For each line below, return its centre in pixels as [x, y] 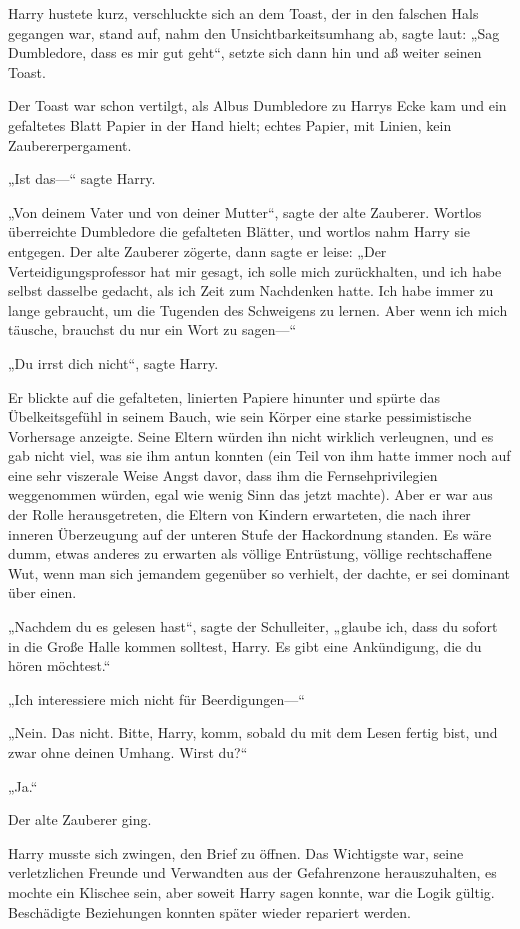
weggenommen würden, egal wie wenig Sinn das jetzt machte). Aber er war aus [250, 494]
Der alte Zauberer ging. [80, 819]
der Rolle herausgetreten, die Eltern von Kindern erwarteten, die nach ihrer [239, 514]
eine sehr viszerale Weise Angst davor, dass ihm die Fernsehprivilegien [223, 474]
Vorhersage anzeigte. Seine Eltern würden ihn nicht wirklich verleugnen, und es [251, 435]
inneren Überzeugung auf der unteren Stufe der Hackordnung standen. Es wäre [250, 533]
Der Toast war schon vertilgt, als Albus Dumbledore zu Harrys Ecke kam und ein [257, 105]
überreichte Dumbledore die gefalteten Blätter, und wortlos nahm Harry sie [239, 231]
